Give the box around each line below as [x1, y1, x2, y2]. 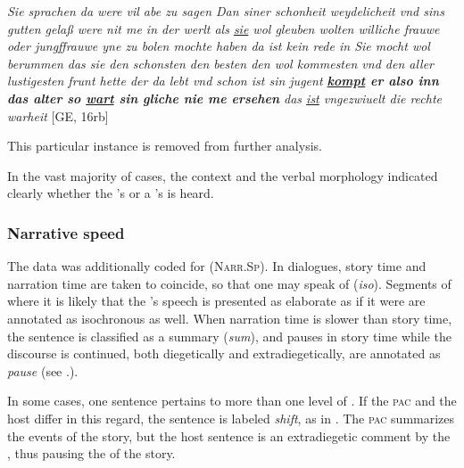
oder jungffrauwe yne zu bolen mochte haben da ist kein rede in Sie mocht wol [7, 37, 430, 55]
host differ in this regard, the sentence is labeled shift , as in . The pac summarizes [7, 408, 455, 427]
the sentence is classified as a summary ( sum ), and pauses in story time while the [7, 326, 452, 345]
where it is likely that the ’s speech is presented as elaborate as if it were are [7, 291, 426, 310]
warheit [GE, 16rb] [7, 106, 109, 125]
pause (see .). [7, 361, 79, 380]
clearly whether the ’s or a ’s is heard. [7, 184, 214, 202]
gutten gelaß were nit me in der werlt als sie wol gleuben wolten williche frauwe [7, 19, 440, 37]
